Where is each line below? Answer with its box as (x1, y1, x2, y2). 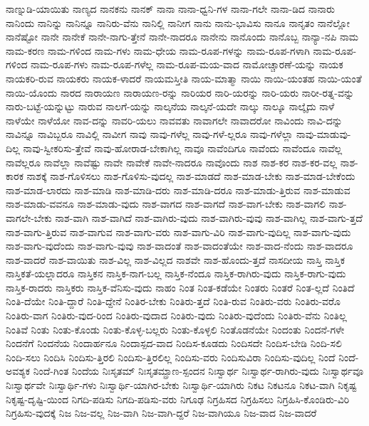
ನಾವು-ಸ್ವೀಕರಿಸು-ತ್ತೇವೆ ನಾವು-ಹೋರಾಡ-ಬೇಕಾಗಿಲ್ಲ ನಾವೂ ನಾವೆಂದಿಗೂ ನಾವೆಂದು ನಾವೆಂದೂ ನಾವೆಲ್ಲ (23, 140, 343, 155)
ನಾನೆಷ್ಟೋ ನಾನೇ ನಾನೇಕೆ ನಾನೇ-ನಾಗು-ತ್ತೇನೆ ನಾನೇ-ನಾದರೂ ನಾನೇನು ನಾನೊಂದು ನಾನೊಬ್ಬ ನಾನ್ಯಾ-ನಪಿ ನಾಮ (6, 29, 359, 44)
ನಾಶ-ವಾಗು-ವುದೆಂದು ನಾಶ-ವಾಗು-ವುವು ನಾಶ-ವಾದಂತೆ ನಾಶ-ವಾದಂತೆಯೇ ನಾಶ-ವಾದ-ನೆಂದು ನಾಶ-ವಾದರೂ (6, 238, 353, 253)
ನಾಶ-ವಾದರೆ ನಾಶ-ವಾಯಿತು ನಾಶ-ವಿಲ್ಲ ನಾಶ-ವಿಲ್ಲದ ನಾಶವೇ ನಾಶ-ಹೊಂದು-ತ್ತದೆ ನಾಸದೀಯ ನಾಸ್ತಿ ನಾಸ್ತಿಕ (6, 252, 345, 267)
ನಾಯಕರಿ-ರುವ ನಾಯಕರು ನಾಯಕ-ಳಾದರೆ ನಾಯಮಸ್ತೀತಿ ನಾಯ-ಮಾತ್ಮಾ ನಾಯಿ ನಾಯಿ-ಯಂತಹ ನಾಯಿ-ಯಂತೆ (6, 70, 362, 85)
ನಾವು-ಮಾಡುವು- (296, 127, 351, 142)
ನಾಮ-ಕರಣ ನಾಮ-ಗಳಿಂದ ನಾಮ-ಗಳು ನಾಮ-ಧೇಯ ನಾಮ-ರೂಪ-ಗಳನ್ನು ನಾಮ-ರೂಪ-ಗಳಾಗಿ (6, 43, 310, 58)
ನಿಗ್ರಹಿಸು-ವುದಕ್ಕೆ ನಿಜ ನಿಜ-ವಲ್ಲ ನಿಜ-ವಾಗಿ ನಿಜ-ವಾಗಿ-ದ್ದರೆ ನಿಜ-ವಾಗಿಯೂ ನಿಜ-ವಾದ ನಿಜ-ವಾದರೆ (6, 405, 317, 420)
